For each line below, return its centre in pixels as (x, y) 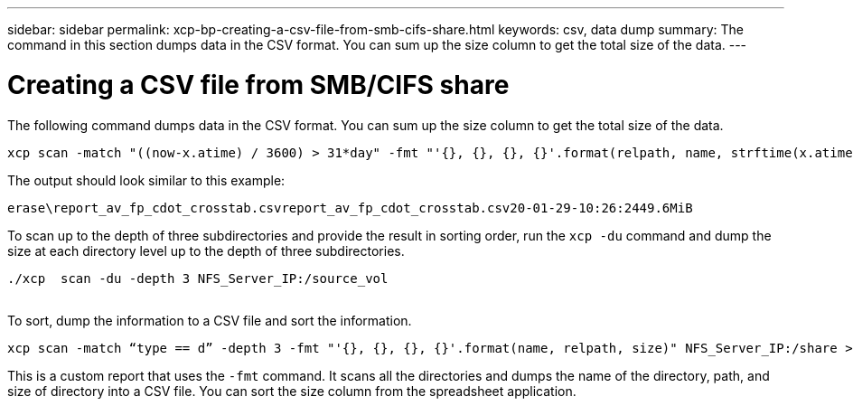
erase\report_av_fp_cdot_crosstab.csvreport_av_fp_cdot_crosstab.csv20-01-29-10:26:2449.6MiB (350, 208)
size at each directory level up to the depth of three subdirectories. (206, 250)
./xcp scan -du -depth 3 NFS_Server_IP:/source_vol (198, 278)
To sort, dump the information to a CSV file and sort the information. (210, 320)
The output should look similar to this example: (146, 180)
